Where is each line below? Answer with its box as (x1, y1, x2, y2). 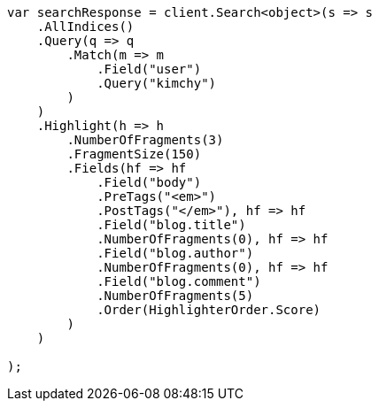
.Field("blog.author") (97, 246, 254, 260)
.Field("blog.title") (97, 218, 246, 232)
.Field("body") (97, 175, 202, 189)
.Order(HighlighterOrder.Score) (97, 303, 321, 317)
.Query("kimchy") (97, 76, 217, 90)
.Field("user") (97, 62, 202, 76)
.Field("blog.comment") (97, 274, 261, 289)
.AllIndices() (36, 19, 135, 34)
